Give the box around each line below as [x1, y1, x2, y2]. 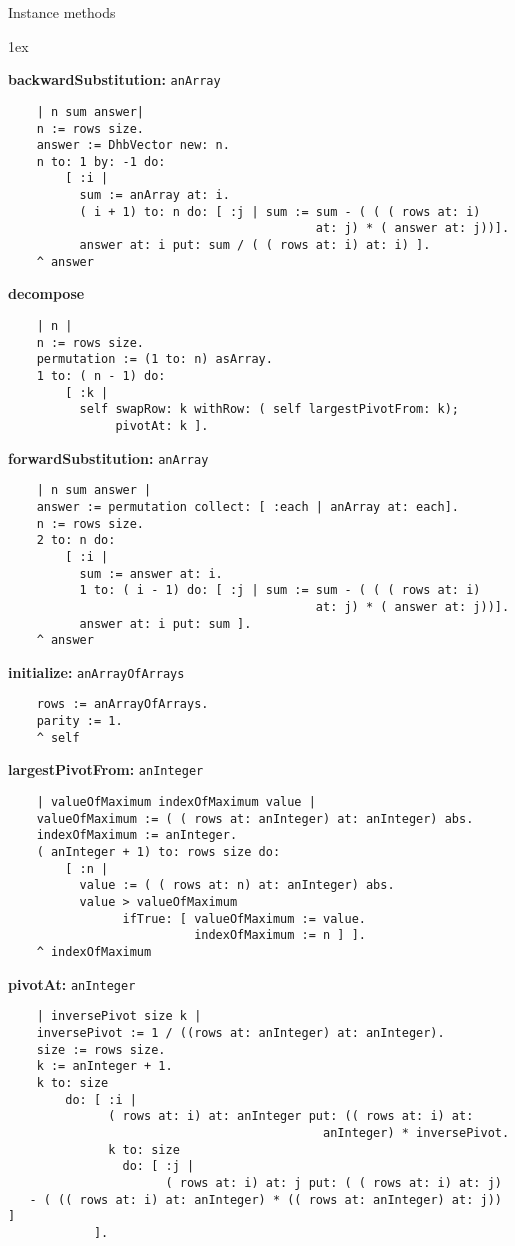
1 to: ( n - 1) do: [36, 368, 166, 383]
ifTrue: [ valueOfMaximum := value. [122, 911, 366, 926]
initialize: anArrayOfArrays [8, 661, 185, 682]
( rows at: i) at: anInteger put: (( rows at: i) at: [108, 1109, 474, 1124]
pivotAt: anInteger [8, 973, 136, 994]
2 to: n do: [36, 533, 116, 548]
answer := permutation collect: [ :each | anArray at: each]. [36, 499, 460, 514]
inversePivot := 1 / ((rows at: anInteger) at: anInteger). [36, 1025, 445, 1040]
